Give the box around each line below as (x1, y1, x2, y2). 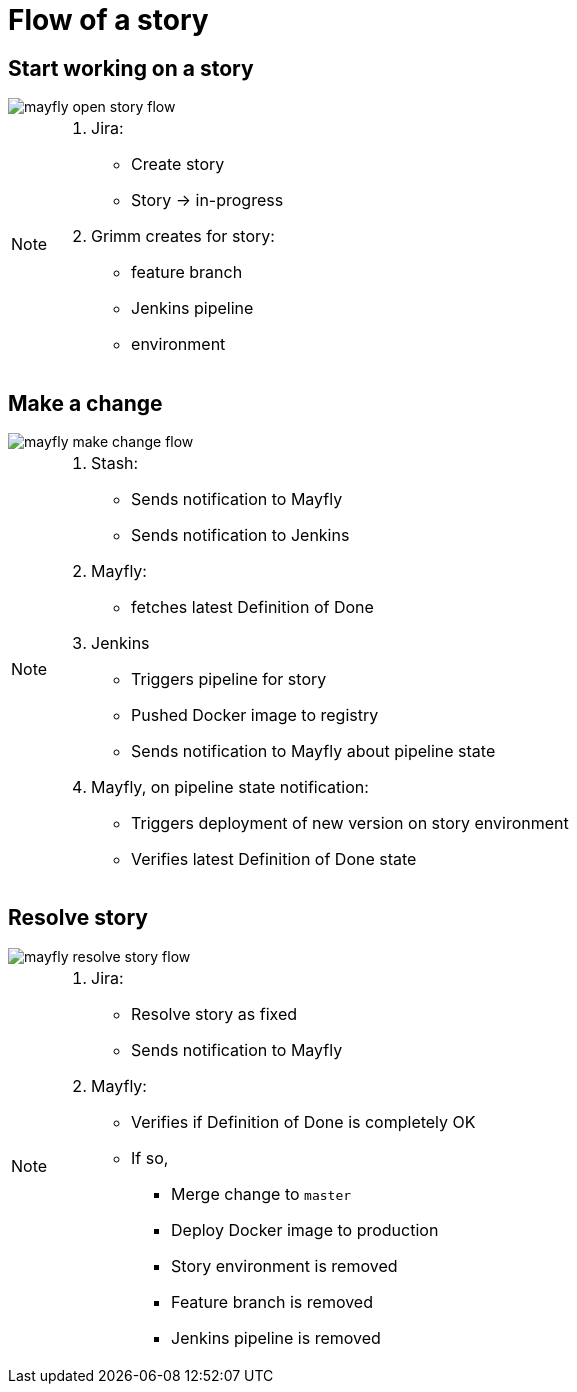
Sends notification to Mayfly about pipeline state (131, 741, 496, 762)
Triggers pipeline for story (131, 669, 327, 690)
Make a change (8, 390, 163, 416)
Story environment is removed (171, 1255, 398, 1276)
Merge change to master (171, 1183, 352, 1204)
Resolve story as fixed (131, 1003, 298, 1024)
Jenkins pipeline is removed (171, 1327, 381, 1348)
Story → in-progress (131, 190, 284, 211)
